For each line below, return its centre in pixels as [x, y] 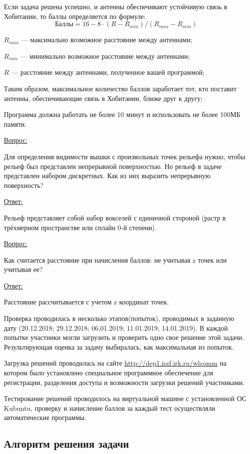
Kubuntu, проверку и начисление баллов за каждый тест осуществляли [110, 408]
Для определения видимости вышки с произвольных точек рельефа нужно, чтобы [125, 156]
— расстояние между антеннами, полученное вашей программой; [108, 72]
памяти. [15, 124]
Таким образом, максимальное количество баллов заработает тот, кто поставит [120, 88]
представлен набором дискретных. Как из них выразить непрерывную [107, 176]
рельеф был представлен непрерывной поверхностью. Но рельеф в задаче [113, 166]
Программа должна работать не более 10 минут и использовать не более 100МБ [122, 114]
